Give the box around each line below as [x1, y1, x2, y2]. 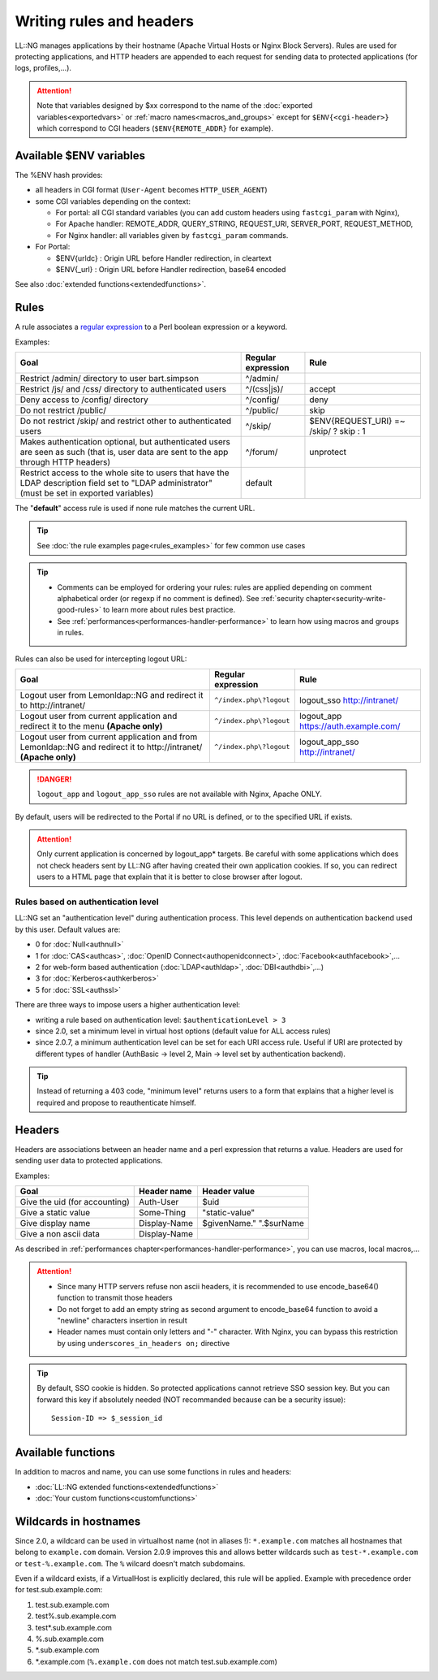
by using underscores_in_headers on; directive [57, 1338, 230, 1348]
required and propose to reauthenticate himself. [36, 1098, 196, 1107]
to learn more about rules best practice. [102, 605, 235, 615]
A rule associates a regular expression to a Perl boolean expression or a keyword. [15, 322, 288, 332]
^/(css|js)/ [245, 383, 284, 394]
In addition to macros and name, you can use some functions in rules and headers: [15, 1467, 292, 1477]
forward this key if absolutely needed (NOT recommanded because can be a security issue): [36, 1394, 346, 1405]
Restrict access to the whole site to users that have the [19, 467, 230, 478]
